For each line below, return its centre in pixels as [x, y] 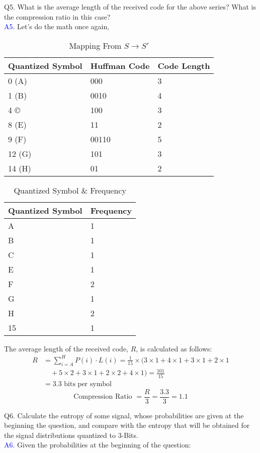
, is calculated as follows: [174, 348]
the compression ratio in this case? [57, 16]
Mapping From [95, 45]
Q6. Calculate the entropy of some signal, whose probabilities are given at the [124, 415]
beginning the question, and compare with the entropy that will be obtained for [127, 425]
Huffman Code [120, 65]
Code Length [184, 65]
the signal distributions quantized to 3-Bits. [71, 435]
